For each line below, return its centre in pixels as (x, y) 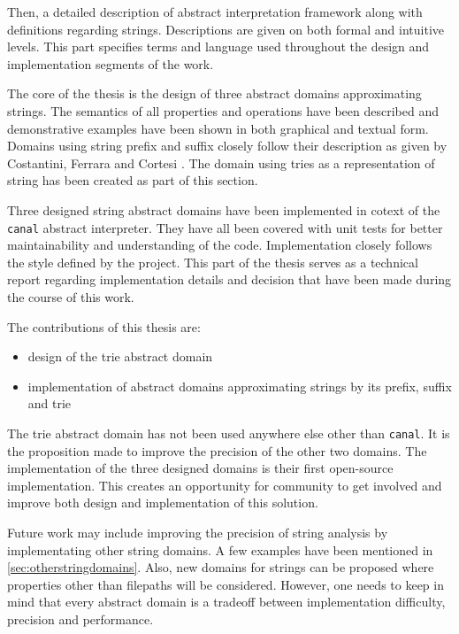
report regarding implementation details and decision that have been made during (229, 279)
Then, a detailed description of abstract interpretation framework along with (215, 12)
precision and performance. (80, 619)
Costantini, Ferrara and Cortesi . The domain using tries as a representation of (221, 162)
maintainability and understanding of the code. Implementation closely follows (220, 245)
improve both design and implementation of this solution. (163, 503)
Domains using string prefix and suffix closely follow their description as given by (227, 146)
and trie (50, 403)
